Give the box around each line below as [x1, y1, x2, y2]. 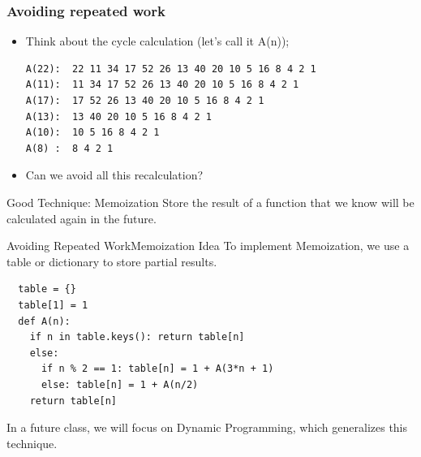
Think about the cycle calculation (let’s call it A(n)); [25, 32, 290, 50]
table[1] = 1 [18, 299, 88, 311]
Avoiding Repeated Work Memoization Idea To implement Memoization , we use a [6, 237, 410, 254]
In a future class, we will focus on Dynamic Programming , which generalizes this [6, 419, 408, 436]
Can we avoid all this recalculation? [25, 166, 204, 183]
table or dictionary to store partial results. [6, 252, 217, 269]
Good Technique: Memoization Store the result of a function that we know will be [6, 193, 415, 210]
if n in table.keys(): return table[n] [29, 331, 245, 343]
